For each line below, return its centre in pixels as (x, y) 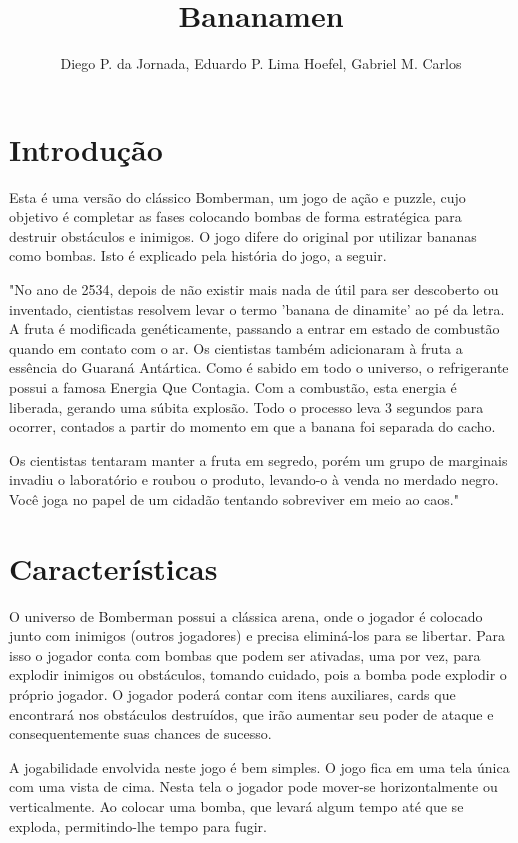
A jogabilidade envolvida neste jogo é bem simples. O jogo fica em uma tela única (259, 766)
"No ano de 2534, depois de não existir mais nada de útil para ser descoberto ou (254, 289)
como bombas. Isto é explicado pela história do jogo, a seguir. (198, 255)
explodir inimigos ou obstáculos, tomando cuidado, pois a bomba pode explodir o (258, 674)
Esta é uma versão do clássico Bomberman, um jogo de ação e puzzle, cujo (237, 196)
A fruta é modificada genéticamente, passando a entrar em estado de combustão (254, 328)
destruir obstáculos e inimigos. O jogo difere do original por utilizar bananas (243, 235)
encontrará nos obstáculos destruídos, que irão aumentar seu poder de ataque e (251, 713)
